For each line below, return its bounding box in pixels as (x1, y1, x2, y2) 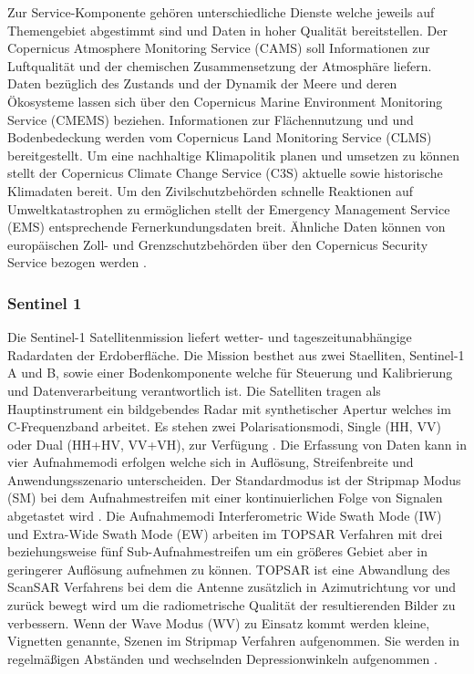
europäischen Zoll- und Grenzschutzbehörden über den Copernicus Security (7, 234, 428, 254)
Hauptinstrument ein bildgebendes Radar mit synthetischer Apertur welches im (7, 399, 451, 418)
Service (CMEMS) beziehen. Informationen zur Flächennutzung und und (7, 109, 414, 129)
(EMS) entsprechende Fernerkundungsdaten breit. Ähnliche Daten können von (7, 217, 446, 236)
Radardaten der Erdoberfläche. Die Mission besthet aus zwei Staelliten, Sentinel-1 (7, 345, 465, 364)
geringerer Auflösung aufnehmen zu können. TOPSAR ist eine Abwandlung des (7, 559, 450, 578)
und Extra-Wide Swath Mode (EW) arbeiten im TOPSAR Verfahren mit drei (7, 524, 443, 543)
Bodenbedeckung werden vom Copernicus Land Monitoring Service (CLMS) (7, 128, 432, 147)
